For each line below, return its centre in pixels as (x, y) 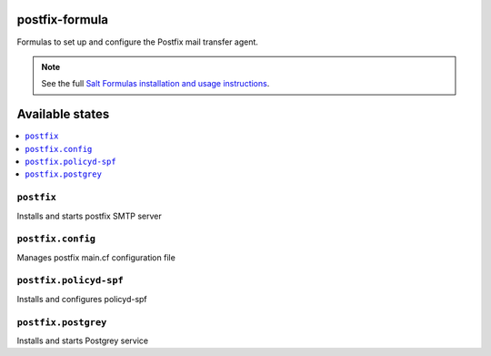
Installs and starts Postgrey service (83, 341)
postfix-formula (63, 20)
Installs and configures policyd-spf (82, 299)
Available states (63, 114)
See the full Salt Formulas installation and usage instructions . (155, 84)
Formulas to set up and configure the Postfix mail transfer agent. (138, 42)
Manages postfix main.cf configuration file (96, 257)
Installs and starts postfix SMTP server (90, 216)
